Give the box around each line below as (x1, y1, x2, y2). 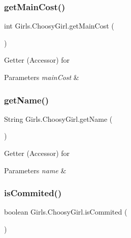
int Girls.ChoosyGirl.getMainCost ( (4, 20, 114, 31)
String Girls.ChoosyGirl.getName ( (4, 113, 113, 124)
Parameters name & (4, 165, 67, 175)
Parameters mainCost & (4, 72, 79, 82)
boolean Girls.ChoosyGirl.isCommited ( (4, 206, 127, 217)
